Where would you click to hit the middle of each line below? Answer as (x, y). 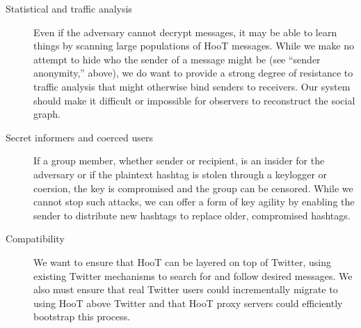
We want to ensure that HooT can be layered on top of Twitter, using (183, 261)
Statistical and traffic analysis (69, 8)
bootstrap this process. (82, 317)
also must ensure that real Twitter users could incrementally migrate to (186, 289)
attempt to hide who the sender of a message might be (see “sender (177, 59)
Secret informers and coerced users (79, 137)
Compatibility (35, 239)
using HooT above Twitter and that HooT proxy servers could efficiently (188, 303)
